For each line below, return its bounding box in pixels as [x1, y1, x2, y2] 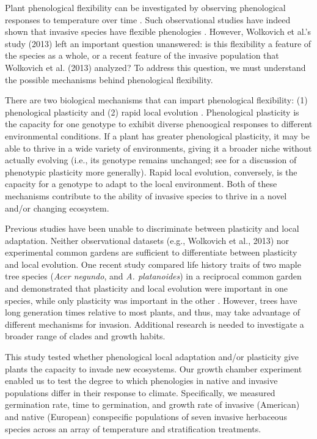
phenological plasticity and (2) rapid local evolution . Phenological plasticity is [5, 105, 299, 118]
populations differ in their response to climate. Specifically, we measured [5, 386, 275, 399]
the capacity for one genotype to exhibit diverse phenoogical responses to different [5, 117, 313, 130]
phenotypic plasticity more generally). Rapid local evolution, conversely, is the [5, 165, 297, 178]
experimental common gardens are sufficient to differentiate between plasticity [5, 246, 297, 259]
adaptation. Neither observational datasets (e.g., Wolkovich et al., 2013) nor [5, 234, 290, 246]
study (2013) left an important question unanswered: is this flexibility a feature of [5, 37, 312, 50]
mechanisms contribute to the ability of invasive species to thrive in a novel [5, 189, 287, 202]
